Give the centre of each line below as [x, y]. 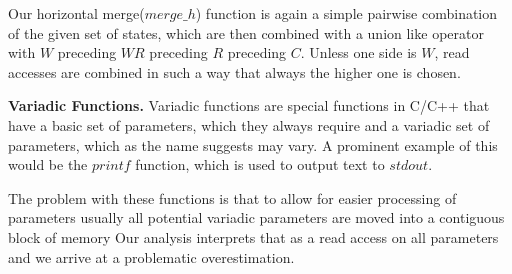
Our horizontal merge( [76, 13]
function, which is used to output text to [260, 164]
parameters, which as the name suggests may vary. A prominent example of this [253, 144]
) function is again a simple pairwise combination [346, 13]
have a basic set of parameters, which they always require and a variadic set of [249, 124]
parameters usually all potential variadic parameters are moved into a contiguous [256, 217]
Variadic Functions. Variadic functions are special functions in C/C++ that [249, 105]
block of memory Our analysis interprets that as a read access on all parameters [253, 236]
